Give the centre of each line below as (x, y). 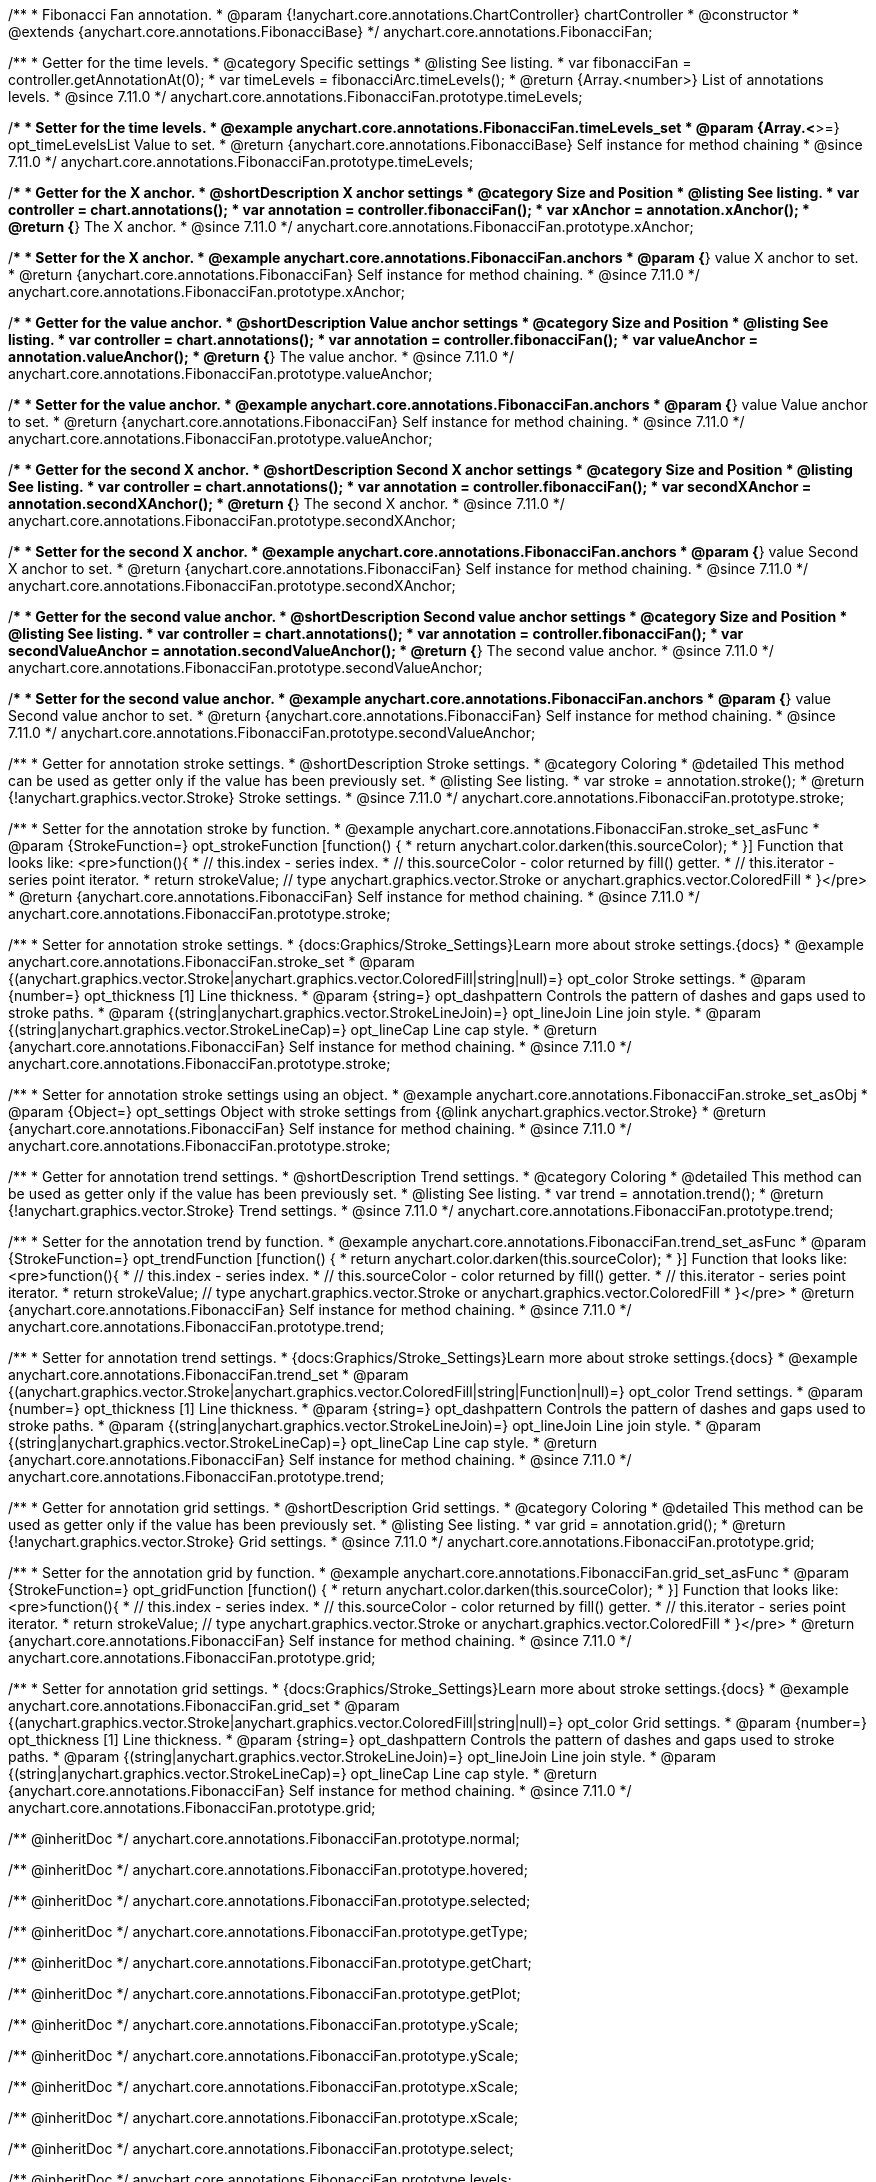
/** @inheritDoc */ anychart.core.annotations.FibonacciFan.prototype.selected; (269, 1900)
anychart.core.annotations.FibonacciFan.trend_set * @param (208, 1374)
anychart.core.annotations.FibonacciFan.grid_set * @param (204, 1705)
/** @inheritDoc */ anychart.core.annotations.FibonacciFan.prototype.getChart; (270, 1962)
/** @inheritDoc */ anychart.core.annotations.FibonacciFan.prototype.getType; (268, 1931)
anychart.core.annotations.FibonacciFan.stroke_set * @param (211, 961)
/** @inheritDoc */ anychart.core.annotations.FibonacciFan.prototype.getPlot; (264, 1993)
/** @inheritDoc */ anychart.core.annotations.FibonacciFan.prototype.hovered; (268, 1869)
